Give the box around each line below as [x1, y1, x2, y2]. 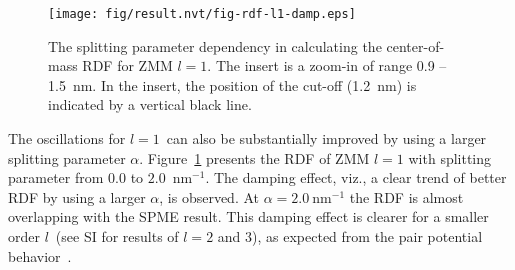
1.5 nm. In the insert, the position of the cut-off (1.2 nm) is [48, 74, 417, 95]
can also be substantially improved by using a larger [166, 128, 487, 149]
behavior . [8, 245, 72, 266]
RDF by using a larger [8, 186, 146, 207]
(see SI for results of [55, 226, 179, 246]
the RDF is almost [349, 186, 464, 207]
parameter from [8, 167, 104, 188]
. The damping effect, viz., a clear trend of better [205, 167, 507, 188]
